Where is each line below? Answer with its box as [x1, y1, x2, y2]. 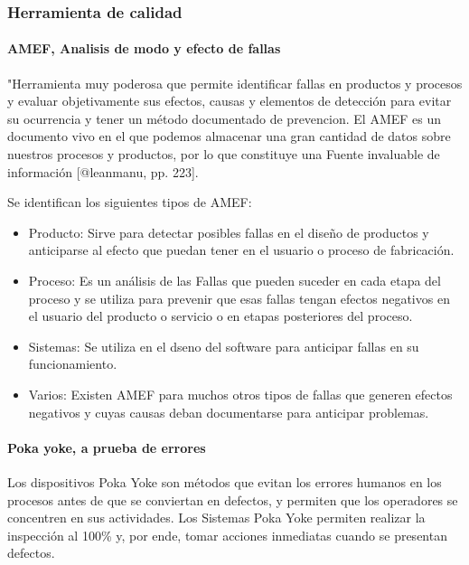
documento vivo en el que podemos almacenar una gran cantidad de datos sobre [7, 127, 451, 146]
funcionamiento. [28, 354, 117, 373]
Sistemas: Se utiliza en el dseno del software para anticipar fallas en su [28, 336, 419, 355]
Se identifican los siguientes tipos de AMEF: [7, 193, 252, 212]
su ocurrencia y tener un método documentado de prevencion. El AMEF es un [7, 108, 442, 127]
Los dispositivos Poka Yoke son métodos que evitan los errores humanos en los [7, 472, 442, 491]
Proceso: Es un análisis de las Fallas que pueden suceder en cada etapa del [28, 270, 441, 289]
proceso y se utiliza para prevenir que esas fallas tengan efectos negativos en [28, 288, 450, 307]
